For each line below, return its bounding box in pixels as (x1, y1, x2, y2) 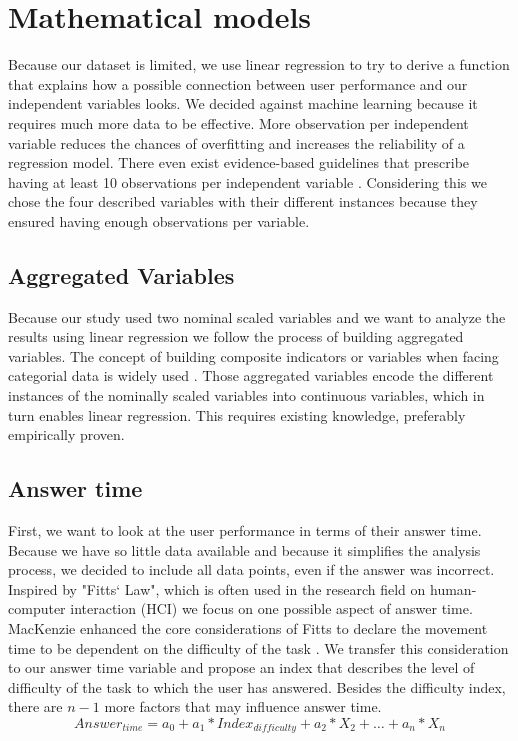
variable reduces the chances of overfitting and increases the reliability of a (8, 132, 465, 153)
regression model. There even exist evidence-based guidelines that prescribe (8, 152, 470, 173)
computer (8, 598, 66, 619)
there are (8, 696, 63, 717)
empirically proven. (8, 424, 125, 445)
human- (430, 578, 477, 599)
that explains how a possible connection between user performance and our (8, 73, 468, 94)
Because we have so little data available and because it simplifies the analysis (8, 539, 481, 560)
